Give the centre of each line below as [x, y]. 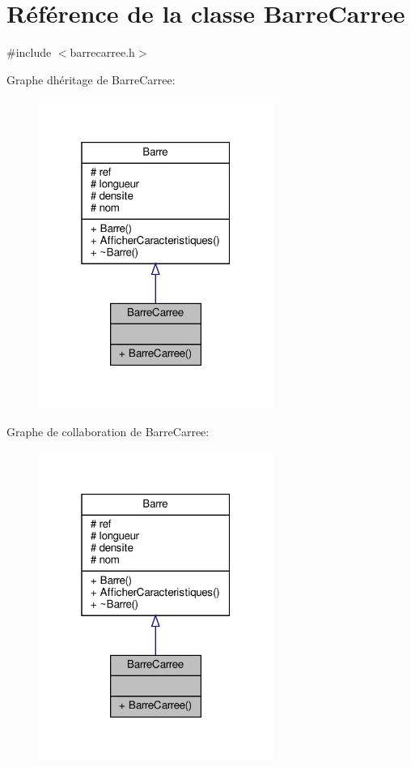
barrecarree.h [102, 52]
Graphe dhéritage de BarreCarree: [91, 79]
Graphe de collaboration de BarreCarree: [108, 431]
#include [29, 52]
